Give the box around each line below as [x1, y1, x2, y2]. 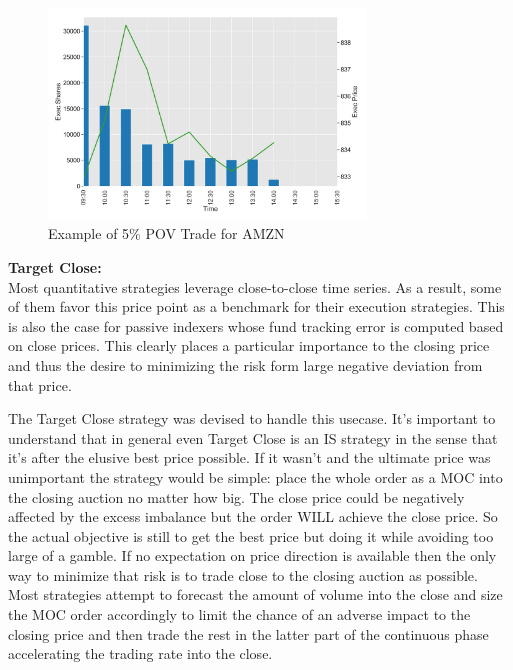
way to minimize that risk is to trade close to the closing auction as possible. [8, 564, 478, 585]
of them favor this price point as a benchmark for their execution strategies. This [8, 296, 505, 317]
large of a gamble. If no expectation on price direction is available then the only [8, 545, 497, 566]
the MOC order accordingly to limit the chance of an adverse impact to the [8, 604, 471, 625]
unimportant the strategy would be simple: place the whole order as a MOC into [8, 466, 503, 487]
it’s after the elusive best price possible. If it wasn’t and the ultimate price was [8, 447, 491, 468]
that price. [8, 374, 72, 395]
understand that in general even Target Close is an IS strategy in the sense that [8, 427, 498, 448]
